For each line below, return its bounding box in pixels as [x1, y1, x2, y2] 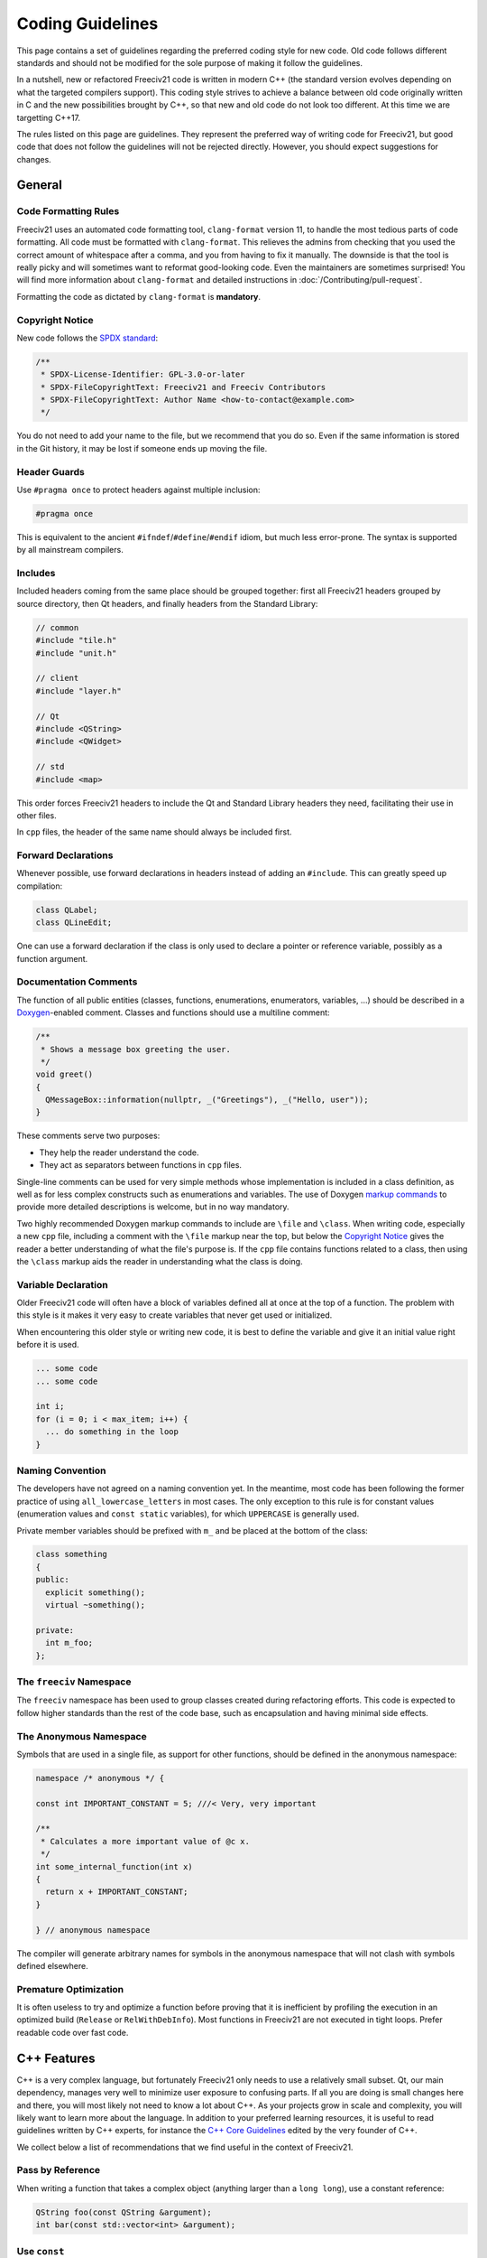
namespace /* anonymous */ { [35, 1773, 165, 1783]
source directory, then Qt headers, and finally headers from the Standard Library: [16, 598, 318, 609]
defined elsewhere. [16, 1960, 89, 1971]
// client [35, 673, 79, 684]
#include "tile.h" [35, 635, 117, 646]
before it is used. [16, 1339, 80, 1350]
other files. [16, 809, 58, 821]
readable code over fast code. [16, 2027, 129, 2038]
